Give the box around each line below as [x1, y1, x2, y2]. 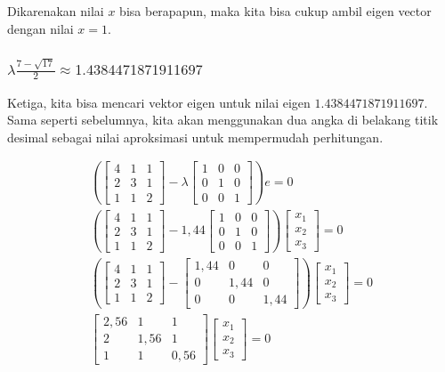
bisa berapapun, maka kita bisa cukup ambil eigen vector [119, 2, 432, 20]
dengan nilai [7, 19, 74, 37]
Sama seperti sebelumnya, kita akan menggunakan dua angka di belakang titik [7, 110, 439, 129]
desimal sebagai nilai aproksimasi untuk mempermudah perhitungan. [7, 127, 384, 146]
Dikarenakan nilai [7, 2, 104, 20]
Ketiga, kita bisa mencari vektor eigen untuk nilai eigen [7, 93, 311, 111]
